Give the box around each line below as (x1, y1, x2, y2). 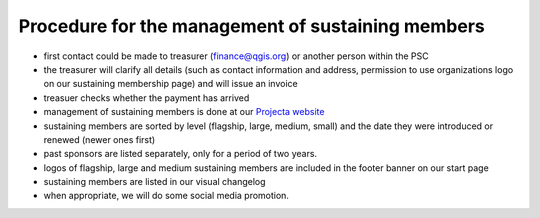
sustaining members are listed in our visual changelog (43, 176, 266, 188)
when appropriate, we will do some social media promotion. (43, 190, 290, 202)
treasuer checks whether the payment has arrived (43, 91, 250, 104)
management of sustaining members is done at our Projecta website (43, 106, 325, 118)
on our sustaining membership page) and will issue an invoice (43, 78, 299, 90)
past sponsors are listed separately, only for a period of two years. (43, 148, 318, 160)
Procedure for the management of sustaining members (18, 15, 485, 37)
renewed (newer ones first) (43, 133, 156, 145)
